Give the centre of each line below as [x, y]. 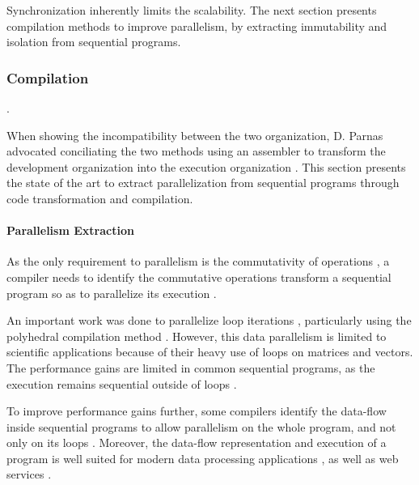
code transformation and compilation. [100, 198]
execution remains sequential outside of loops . [122, 383]
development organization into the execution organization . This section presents [206, 166]
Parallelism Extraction [70, 230]
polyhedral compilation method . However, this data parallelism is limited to [197, 336]
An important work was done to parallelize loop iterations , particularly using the [209, 320]
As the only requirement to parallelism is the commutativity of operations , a [198, 261]
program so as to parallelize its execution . [112, 293]
